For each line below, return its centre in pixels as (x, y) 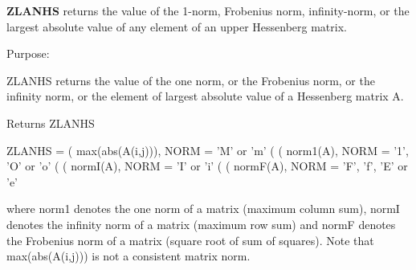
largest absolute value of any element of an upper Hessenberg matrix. (177, 26)
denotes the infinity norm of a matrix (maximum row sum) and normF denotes (201, 224)
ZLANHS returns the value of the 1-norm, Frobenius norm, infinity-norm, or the (208, 10)
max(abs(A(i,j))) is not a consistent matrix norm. (128, 256)
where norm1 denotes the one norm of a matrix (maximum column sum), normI (203, 209)
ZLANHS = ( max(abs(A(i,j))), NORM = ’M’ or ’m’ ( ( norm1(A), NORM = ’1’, (208, 150)
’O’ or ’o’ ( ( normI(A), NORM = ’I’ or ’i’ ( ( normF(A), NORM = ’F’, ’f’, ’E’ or (207, 166)
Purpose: (28, 53)
